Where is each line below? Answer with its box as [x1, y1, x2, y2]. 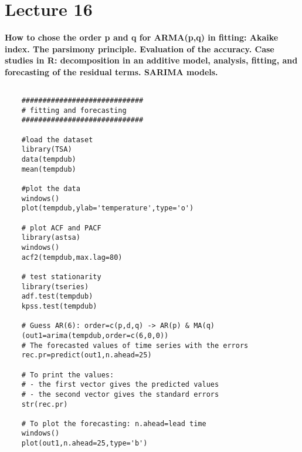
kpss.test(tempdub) [21, 302, 97, 310]
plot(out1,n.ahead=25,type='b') [21, 439, 148, 448]
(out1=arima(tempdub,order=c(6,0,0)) [21, 331, 169, 340]
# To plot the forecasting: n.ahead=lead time [21, 419, 206, 428]
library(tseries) [21, 282, 89, 291]
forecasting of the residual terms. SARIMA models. [5, 65, 218, 78]
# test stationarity [21, 272, 101, 281]
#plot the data [21, 185, 80, 193]
